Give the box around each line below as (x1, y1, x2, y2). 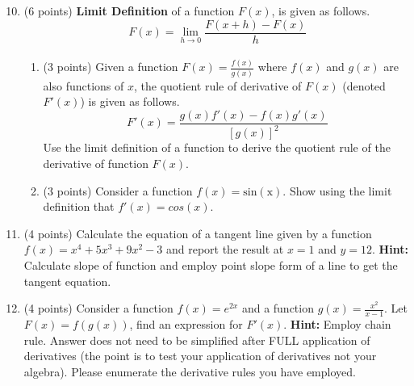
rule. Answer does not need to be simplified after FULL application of (23, 331, 370, 348)
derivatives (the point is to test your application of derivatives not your (23, 347, 377, 364)
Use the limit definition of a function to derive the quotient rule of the (43, 139, 391, 156)
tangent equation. (23, 272, 111, 289)
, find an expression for (129, 315, 243, 332)
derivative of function (43, 154, 148, 171)
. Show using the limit (282, 182, 392, 199)
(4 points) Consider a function (23, 300, 174, 317)
